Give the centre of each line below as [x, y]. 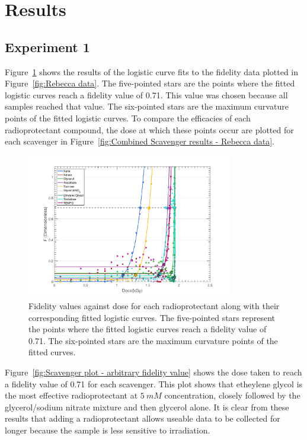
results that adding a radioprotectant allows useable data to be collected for [143, 418]
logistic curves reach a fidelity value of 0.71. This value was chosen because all [146, 94]
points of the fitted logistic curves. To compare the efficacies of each [128, 118]
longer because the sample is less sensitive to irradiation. [108, 430]
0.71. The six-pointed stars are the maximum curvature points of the [153, 340]
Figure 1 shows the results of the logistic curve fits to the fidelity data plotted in [152, 71]
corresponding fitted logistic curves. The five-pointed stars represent [152, 317]
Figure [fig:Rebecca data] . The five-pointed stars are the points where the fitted [150, 83]
